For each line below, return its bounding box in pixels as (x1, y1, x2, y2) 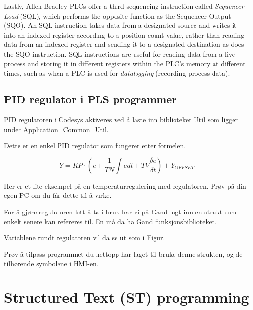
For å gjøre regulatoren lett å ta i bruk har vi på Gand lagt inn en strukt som (4, 206, 237, 216)
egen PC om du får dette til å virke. (4, 190, 112, 200)
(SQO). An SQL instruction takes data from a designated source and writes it (4, 20, 237, 30)
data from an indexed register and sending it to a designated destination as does (4, 39, 244, 49)
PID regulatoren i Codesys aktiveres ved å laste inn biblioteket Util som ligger (4, 114, 238, 124)
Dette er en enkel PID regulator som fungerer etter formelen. (4, 140, 186, 151)
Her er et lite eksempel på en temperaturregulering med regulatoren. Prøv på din (4, 180, 246, 191)
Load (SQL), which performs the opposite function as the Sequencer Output (4, 10, 231, 20)
